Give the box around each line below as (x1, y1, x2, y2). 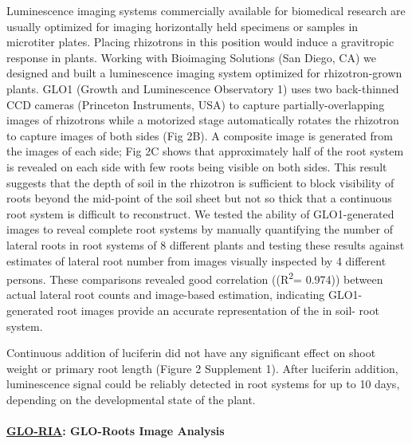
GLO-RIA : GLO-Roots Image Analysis (6, 422, 225, 439)
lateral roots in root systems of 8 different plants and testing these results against (6, 236, 405, 253)
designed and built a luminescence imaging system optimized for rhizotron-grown (6, 65, 402, 81)
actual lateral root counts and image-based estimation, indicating (6, 286, 325, 303)
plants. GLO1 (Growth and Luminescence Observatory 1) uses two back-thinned (6, 80, 399, 96)
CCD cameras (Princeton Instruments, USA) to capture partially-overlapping (6, 96, 385, 112)
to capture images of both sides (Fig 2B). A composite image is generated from (6, 127, 394, 143)
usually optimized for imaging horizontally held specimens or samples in (6, 18, 359, 34)
